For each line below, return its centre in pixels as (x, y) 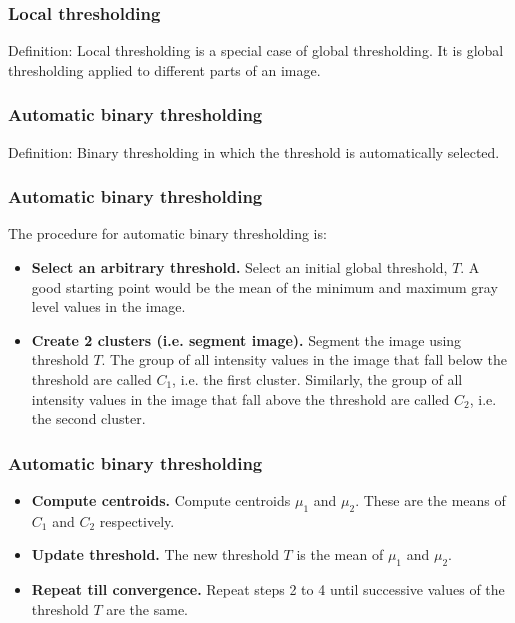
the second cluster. (88, 418)
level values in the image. (108, 306)
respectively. (137, 520)
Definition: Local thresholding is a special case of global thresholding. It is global (256, 50)
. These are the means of (430, 500)
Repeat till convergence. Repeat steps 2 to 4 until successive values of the (268, 589)
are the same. (147, 608)
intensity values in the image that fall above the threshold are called (240, 398)
